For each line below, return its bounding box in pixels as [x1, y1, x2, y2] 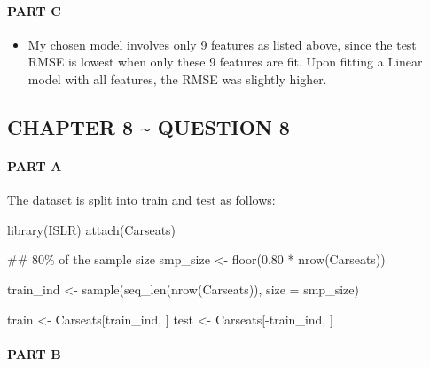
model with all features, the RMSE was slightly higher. [27, 69, 327, 88]
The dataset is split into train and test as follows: [7, 191, 276, 209]
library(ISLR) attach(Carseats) [7, 220, 176, 238]
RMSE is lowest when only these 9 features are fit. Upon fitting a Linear [27, 52, 423, 71]
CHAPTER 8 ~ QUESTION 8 [7, 113, 290, 140]
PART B [7, 344, 61, 363]
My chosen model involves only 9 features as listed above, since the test [27, 35, 417, 53]
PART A [7, 156, 62, 175]
